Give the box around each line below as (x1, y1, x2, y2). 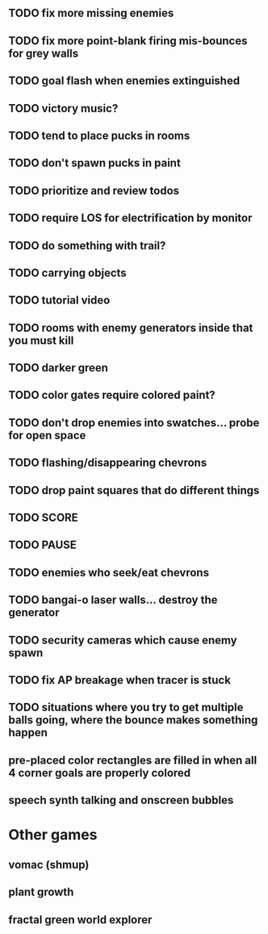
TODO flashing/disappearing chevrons (8, 456, 207, 470)
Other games (8, 826, 98, 844)
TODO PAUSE (8, 538, 77, 552)
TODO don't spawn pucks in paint (8, 157, 182, 170)
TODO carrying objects (8, 266, 127, 279)
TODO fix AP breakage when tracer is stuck (8, 673, 232, 687)
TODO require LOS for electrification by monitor (8, 212, 253, 225)
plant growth (8, 886, 74, 899)
